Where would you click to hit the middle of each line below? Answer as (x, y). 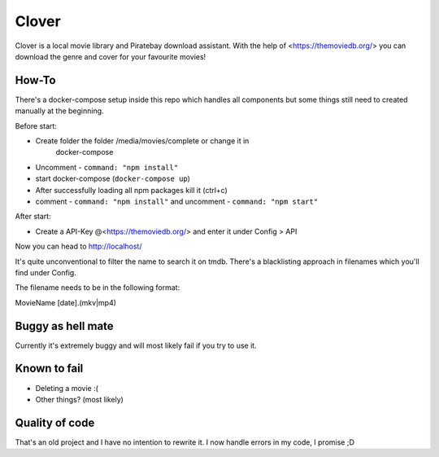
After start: (33, 217)
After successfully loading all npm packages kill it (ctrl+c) (131, 190)
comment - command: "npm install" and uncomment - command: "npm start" (177, 201)
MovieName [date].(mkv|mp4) (66, 302)
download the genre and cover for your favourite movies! (111, 56)
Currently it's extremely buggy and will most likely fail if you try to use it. (136, 345)
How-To (35, 80)
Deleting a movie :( (67, 388)
